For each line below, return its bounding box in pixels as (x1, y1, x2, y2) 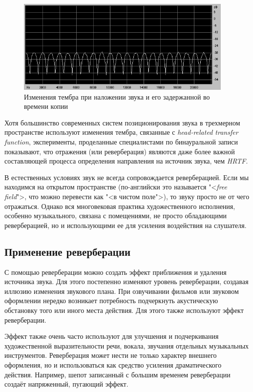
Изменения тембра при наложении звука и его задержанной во (24, 91, 210, 102)
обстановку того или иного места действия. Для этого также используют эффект (4, 305, 244, 315)
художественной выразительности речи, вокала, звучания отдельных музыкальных (4, 340, 249, 351)
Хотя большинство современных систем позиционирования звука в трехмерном (4, 117, 240, 127)
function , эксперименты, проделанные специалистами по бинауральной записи (4, 137, 238, 147)
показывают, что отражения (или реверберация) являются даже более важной (4, 146, 235, 156)
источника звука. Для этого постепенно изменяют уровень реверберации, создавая (4, 276, 249, 287)
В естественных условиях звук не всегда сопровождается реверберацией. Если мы (4, 172, 249, 182)
